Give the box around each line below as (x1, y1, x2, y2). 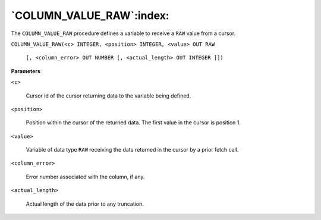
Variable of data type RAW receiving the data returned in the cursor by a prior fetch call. (26, 146, 239, 153)
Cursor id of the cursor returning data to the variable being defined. (26, 92, 191, 99)
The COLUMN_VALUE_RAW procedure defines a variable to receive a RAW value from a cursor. (11, 30, 236, 37)
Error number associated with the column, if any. (26, 173, 145, 180)
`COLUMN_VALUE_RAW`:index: (11, 9, 169, 22)
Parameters (11, 67, 41, 74)
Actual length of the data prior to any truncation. (26, 200, 144, 208)
